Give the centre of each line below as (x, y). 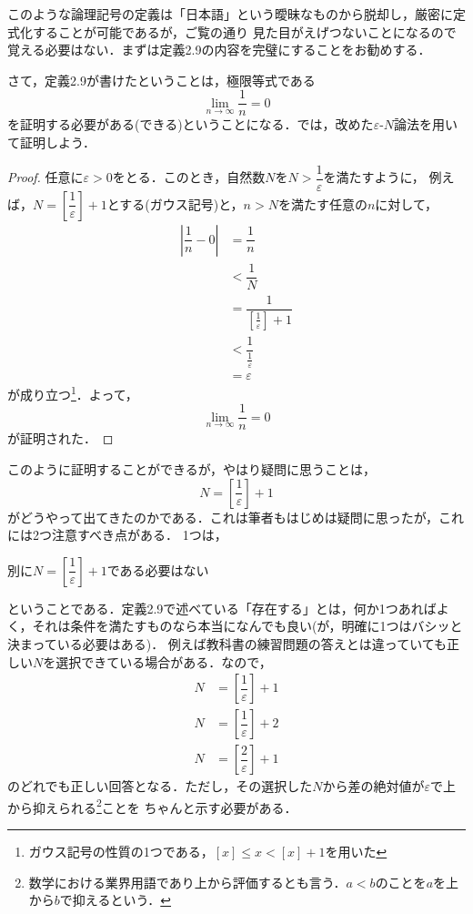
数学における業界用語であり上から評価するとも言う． (187, 882)
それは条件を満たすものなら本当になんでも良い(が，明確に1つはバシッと (247, 626)
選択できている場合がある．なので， (164, 661)
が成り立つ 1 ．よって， (73, 393)
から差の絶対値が (373, 786)
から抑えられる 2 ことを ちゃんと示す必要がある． (152, 806)
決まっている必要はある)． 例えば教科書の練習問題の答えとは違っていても (227, 643)
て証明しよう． (51, 142)
